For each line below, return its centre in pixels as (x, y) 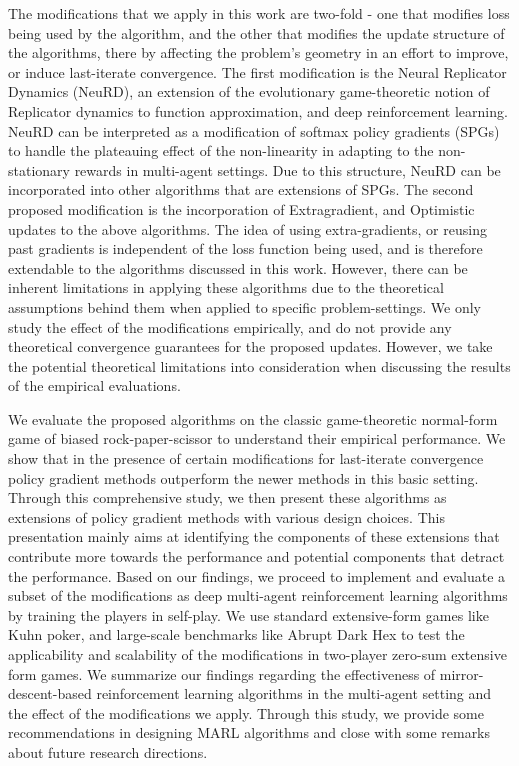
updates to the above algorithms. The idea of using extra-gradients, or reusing (247, 228)
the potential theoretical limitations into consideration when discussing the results (259, 365)
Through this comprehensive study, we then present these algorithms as (227, 497)
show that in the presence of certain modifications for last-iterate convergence (246, 458)
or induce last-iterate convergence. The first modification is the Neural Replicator (257, 71)
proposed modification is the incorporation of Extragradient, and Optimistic (241, 208)
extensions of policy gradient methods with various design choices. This (226, 516)
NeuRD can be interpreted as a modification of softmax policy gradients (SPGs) (254, 130)
